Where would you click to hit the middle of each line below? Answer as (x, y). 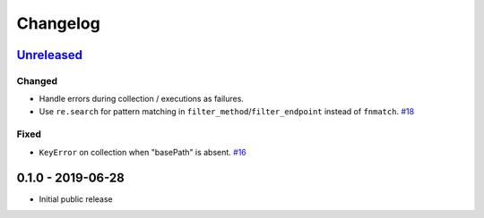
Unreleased (50, 55)
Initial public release (76, 199)
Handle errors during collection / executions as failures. (141, 99)
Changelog (58, 23)
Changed (37, 80)
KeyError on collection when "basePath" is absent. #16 (143, 152)
